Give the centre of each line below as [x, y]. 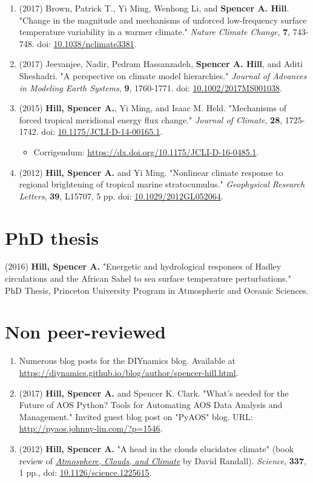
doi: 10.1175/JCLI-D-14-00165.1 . [102, 131]
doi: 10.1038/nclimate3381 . [87, 43]
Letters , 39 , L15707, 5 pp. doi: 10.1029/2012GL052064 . [121, 196]
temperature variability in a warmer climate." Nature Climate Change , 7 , [155, 32]
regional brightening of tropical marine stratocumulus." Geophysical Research [162, 184]
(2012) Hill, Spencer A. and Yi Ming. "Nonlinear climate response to [151, 172]
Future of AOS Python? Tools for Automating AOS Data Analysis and [151, 405]
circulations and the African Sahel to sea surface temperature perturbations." [148, 278]
